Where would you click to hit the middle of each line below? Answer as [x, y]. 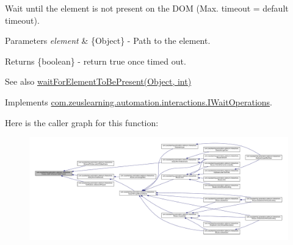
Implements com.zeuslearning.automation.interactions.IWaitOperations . [139, 101]
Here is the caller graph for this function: [82, 122]
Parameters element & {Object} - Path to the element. [108, 41]
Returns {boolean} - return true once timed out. [96, 61]
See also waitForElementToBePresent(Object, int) [98, 81]
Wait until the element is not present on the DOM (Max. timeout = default [147, 8]
